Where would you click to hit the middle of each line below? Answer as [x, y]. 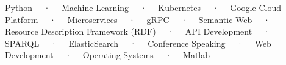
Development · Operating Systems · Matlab [107, 55]
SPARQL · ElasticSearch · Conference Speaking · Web [138, 43]
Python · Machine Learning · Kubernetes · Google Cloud [143, 7]
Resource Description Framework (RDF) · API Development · [138, 31]
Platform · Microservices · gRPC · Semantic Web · [138, 19]
